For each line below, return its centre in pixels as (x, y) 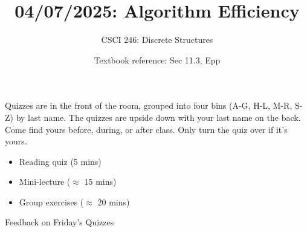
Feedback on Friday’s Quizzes (60, 222)
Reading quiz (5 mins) (60, 161)
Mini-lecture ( (45, 182)
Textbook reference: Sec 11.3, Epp (157, 60)
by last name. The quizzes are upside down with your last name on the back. (158, 117)
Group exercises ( (51, 201)
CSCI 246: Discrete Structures (157, 40)
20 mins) (114, 201)
